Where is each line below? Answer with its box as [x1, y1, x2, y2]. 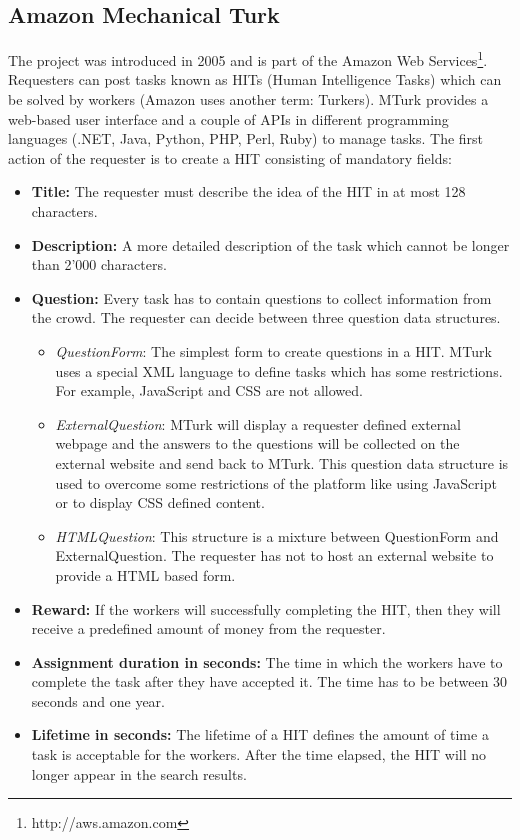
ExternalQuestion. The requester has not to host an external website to [55, 545, 494, 566]
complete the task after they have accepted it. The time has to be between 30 [31, 671, 508, 692]
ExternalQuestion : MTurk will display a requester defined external [55, 413, 461, 434]
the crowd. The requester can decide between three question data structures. [31, 307, 501, 328]
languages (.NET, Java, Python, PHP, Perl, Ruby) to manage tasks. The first [8, 128, 484, 149]
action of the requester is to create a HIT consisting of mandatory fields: [8, 147, 452, 168]
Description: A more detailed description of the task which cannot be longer [31, 234, 510, 255]
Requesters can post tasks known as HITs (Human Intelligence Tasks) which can [8, 69, 502, 90]
